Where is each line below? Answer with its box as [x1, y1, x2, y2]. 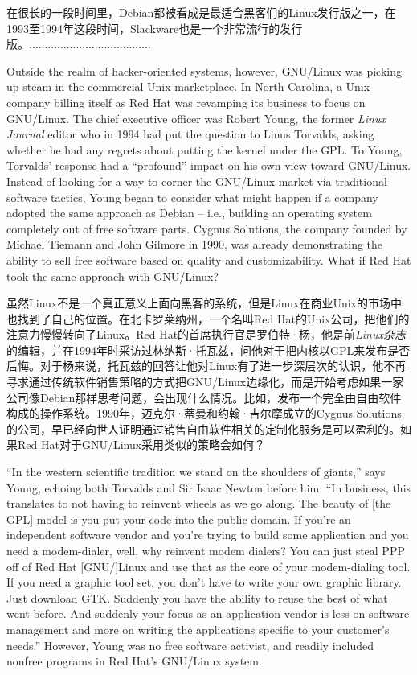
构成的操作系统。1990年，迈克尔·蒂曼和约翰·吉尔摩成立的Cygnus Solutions [6, 405, 402, 422]
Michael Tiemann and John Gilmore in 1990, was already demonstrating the [6, 236, 383, 253]
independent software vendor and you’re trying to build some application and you [6, 526, 409, 543]
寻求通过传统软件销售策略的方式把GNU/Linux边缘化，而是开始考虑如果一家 [6, 373, 404, 390]
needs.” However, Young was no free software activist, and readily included [6, 636, 374, 653]
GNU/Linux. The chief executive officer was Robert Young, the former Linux [6, 109, 386, 126]
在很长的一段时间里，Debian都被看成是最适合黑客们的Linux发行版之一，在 [6, 4, 396, 20]
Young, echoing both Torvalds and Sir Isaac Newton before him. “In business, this [6, 479, 411, 496]
